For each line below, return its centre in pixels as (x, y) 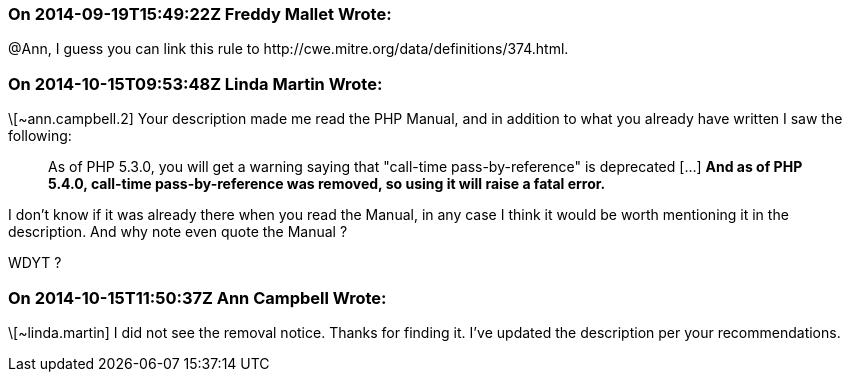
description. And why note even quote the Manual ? (178, 232)
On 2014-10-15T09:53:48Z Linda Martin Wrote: (195, 83)
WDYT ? (35, 263)
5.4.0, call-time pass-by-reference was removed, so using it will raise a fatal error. (327, 184)
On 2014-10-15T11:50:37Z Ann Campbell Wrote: (197, 297)
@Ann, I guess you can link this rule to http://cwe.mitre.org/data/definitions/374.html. (288, 49)
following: (40, 136)
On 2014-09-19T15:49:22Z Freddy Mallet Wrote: (200, 14)
